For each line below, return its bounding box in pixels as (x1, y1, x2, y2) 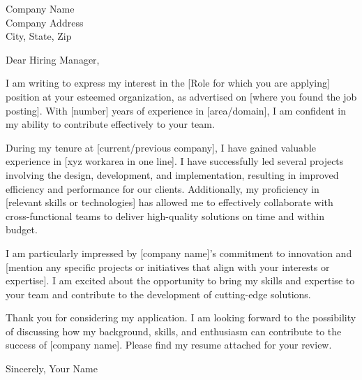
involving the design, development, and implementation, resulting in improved (6, 167, 339, 182)
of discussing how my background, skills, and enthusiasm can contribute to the (6, 323, 342, 338)
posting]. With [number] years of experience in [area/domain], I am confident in (6, 103, 347, 117)
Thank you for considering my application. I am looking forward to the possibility (6, 310, 356, 325)
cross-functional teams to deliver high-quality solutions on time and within (6, 208, 325, 223)
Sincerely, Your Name (6, 361, 98, 376)
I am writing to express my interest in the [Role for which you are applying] (6, 75, 330, 90)
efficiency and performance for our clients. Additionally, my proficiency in (6, 181, 319, 196)
